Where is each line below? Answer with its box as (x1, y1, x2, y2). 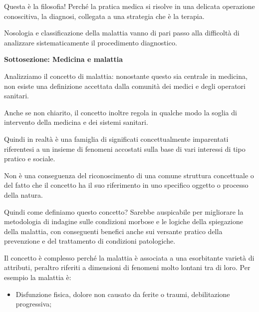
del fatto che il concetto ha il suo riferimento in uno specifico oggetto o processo (4, 180, 249, 190)
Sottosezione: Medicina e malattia (4, 54, 123, 64)
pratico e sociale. (4, 153, 55, 164)
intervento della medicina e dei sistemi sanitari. (4, 117, 148, 127)
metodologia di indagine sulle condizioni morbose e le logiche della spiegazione (4, 216, 243, 227)
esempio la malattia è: (4, 272, 71, 283)
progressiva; (15, 299, 52, 309)
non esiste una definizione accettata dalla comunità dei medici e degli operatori (4, 80, 246, 91)
